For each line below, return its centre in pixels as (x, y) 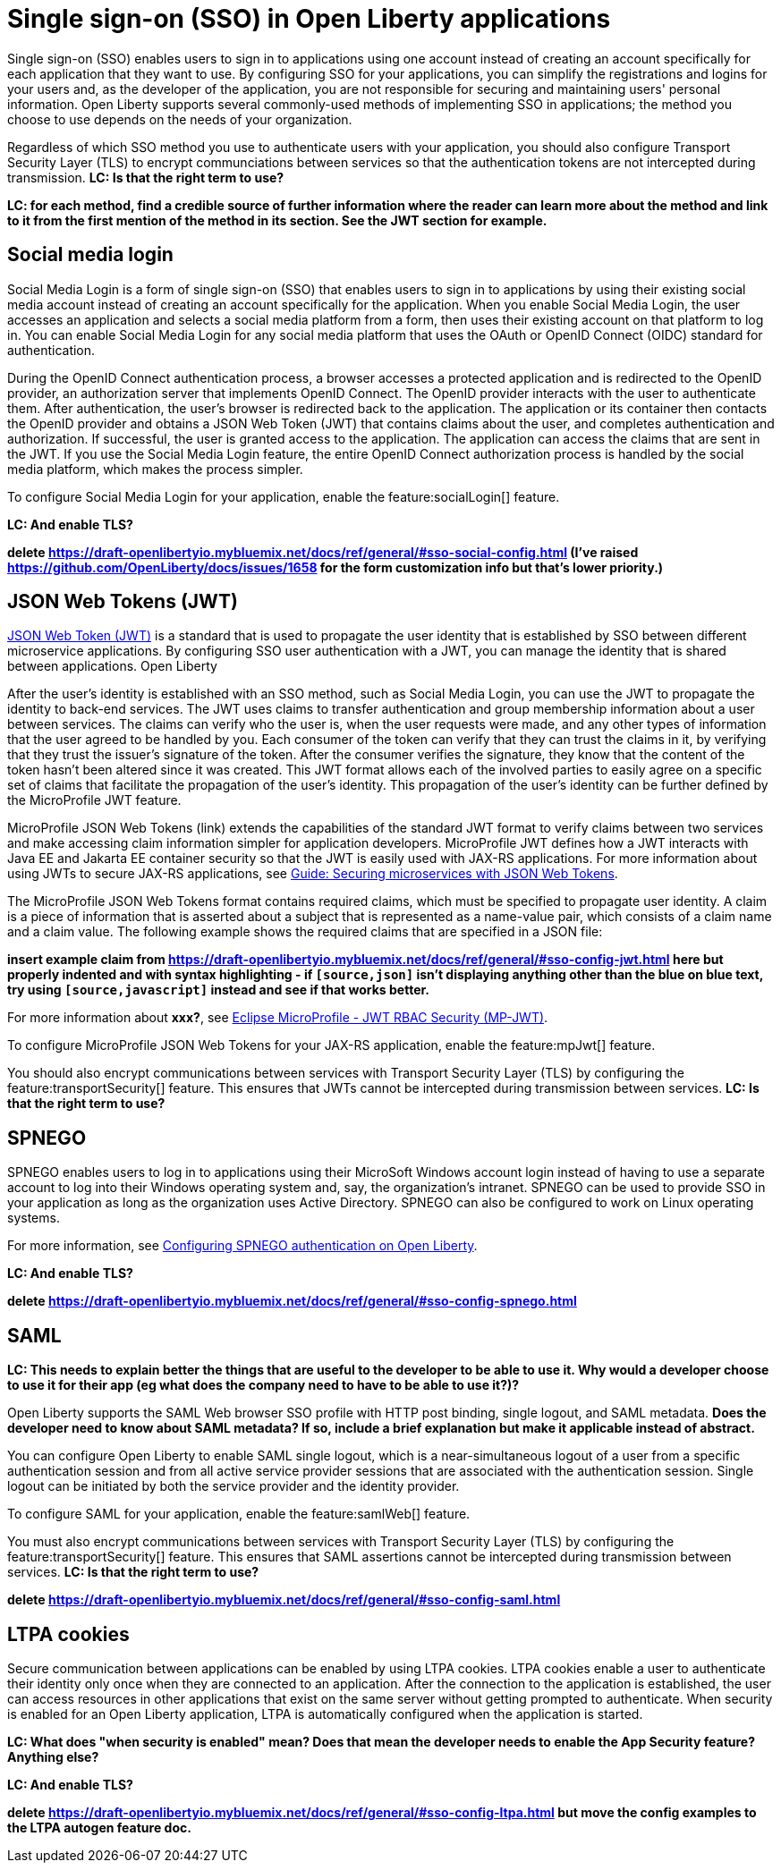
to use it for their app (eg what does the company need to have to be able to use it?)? (263, 1385)
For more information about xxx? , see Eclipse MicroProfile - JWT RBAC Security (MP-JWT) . (278, 1018)
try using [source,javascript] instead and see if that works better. (219, 990)
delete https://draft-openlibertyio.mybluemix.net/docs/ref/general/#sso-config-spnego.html (292, 1301)
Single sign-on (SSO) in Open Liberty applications (309, 19)
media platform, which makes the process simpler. (155, 469)
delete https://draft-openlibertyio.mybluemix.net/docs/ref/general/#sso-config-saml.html (284, 1600)
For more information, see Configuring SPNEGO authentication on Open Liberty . (242, 1246)
